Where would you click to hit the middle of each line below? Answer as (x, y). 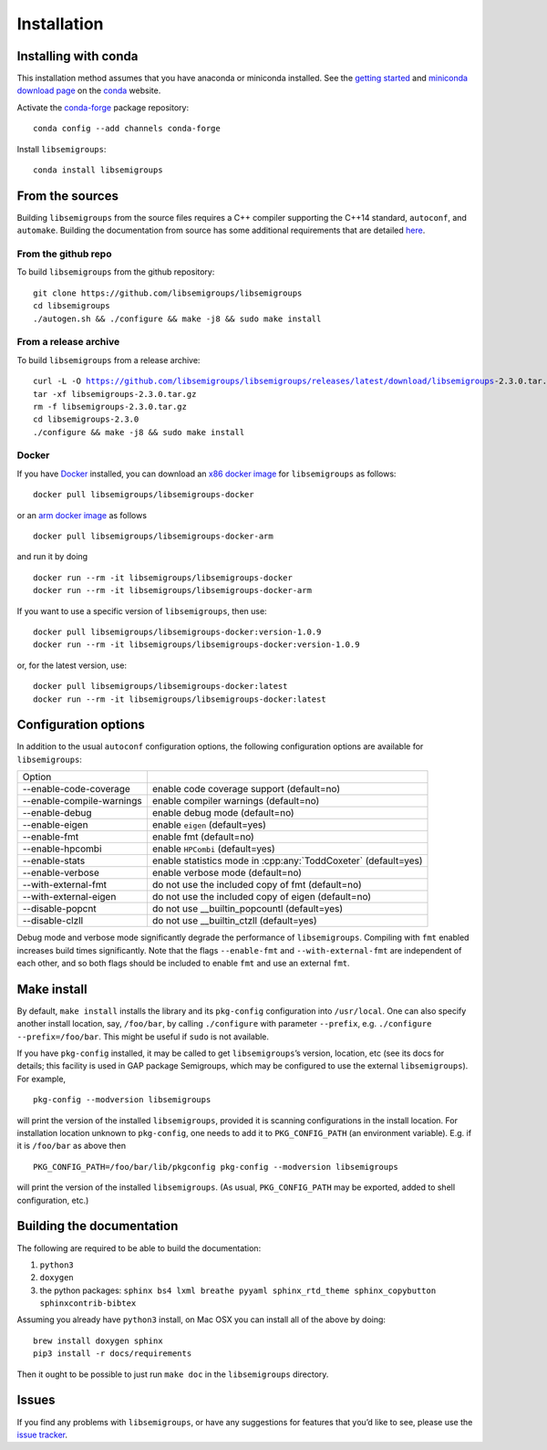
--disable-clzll (53, 921)
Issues (36, 1400)
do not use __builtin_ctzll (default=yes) (235, 921)
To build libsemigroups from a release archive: (108, 360)
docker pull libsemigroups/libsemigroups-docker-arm (153, 537)
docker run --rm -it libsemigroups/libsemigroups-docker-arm (172, 590)
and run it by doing (52, 557)
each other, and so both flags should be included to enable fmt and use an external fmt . (183, 964)
